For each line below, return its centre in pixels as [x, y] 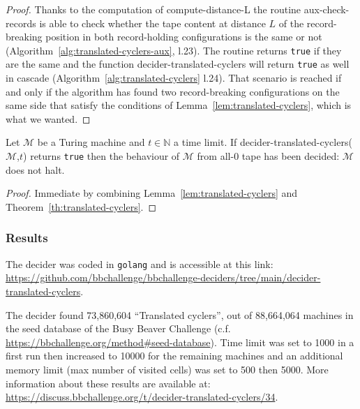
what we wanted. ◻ [48, 118]
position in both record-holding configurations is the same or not [184, 37]
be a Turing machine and [91, 142]
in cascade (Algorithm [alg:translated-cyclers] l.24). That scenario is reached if [174, 78]
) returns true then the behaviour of [102, 156]
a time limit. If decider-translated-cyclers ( [263, 142]
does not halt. [35, 169]
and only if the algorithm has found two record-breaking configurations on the [173, 91]
